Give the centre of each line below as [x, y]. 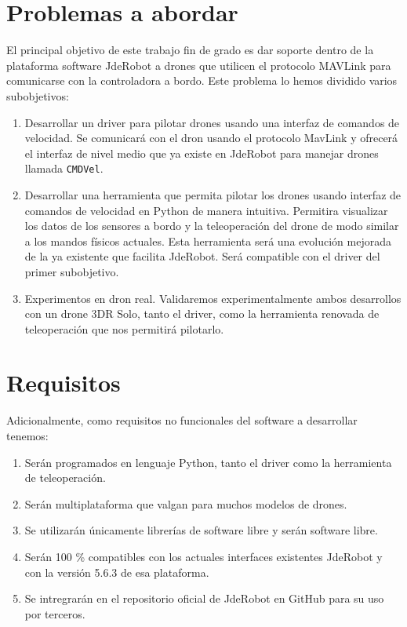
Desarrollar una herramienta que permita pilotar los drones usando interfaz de [213, 194]
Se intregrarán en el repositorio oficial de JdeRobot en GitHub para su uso [204, 598]
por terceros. [55, 613]
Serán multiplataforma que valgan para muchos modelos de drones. [186, 503]
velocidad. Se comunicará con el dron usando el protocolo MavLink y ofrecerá [211, 138]
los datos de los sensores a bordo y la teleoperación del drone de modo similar [212, 226]
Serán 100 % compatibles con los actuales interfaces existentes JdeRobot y [203, 556]
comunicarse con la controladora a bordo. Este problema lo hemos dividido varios [202, 80]
